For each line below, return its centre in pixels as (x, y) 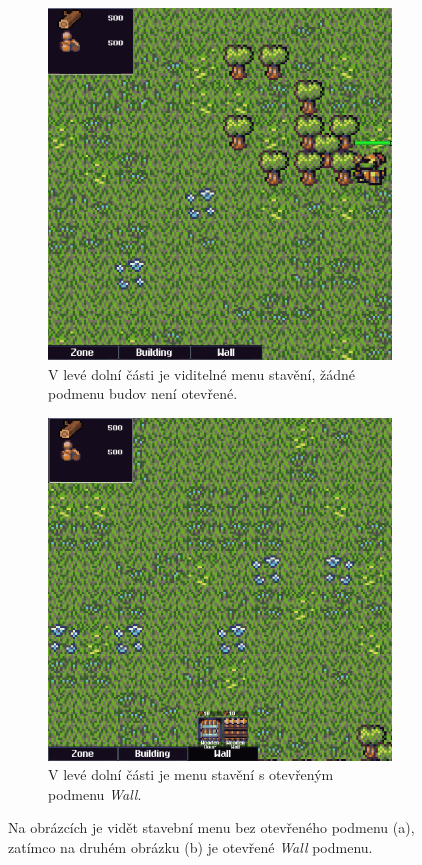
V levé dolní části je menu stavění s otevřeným (191, 774)
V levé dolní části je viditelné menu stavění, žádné (201, 373)
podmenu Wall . (95, 793)
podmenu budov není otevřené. (143, 393)
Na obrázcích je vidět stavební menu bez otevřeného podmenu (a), (211, 827)
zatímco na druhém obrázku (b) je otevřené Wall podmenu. (190, 846)
